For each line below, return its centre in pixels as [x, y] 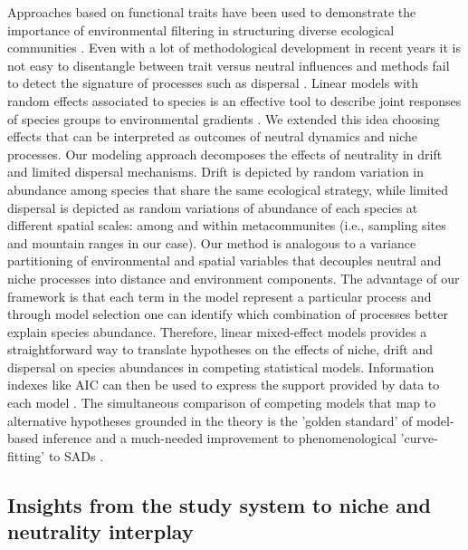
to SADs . [76, 455]
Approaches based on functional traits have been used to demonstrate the [212, 12]
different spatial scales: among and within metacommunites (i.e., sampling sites [227, 225]
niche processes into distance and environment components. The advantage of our [234, 278]
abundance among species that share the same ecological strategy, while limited [228, 189]
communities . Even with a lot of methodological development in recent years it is [234, 48]
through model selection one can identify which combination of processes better [228, 314]
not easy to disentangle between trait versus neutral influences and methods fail [229, 65]
